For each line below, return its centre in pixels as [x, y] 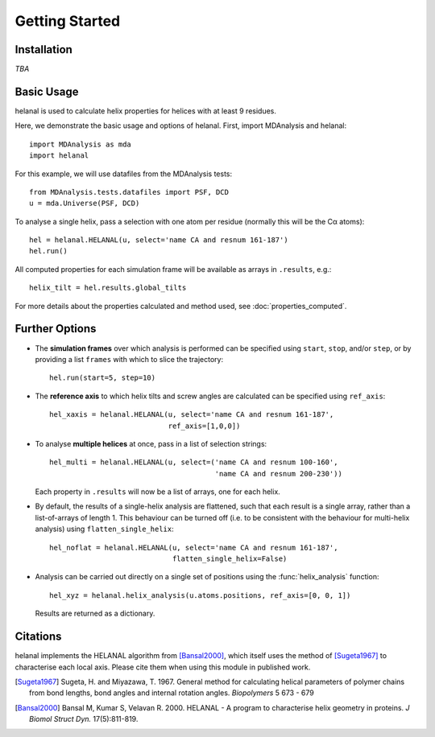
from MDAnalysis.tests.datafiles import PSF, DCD [129, 192]
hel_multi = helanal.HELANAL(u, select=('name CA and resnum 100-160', [194, 462]
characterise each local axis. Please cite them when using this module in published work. [163, 667]
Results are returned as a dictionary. [95, 613]
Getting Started [68, 21]
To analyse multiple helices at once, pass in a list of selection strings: [151, 443]
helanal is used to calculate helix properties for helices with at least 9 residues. [146, 111]
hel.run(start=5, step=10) [103, 378]
